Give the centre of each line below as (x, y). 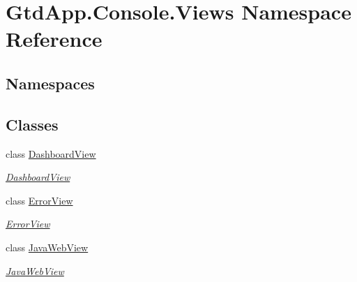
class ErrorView (39, 200)
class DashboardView (51, 153)
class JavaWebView (47, 247)
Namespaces (50, 83)
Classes (32, 124)
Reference (54, 39)
